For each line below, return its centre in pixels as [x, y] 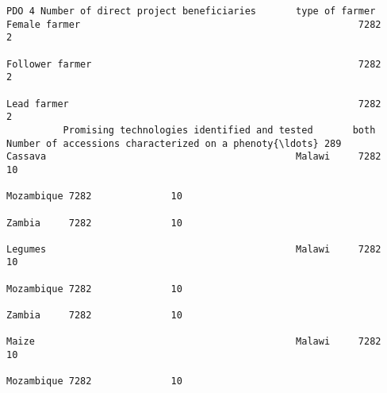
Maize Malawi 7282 [194, 342]
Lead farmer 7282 [194, 104]
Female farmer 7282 [194, 24]
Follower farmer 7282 [194, 64]
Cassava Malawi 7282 [194, 157]
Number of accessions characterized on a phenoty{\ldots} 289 [174, 143]
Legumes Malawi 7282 [194, 249]
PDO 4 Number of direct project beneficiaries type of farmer [191, 11]
